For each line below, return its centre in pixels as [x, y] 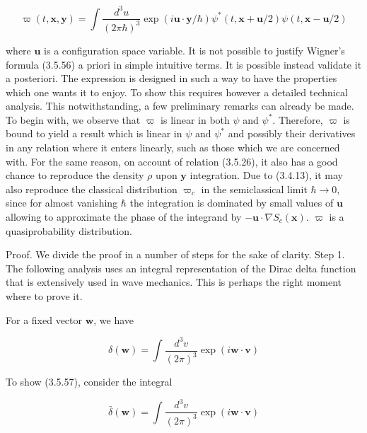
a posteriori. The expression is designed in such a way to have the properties [171, 78]
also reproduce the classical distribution [92, 189]
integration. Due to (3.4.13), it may [266, 175]
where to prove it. [44, 296]
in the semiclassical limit [254, 189]
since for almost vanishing [62, 203]
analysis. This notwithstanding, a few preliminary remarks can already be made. [180, 106]
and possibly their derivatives [292, 133]
